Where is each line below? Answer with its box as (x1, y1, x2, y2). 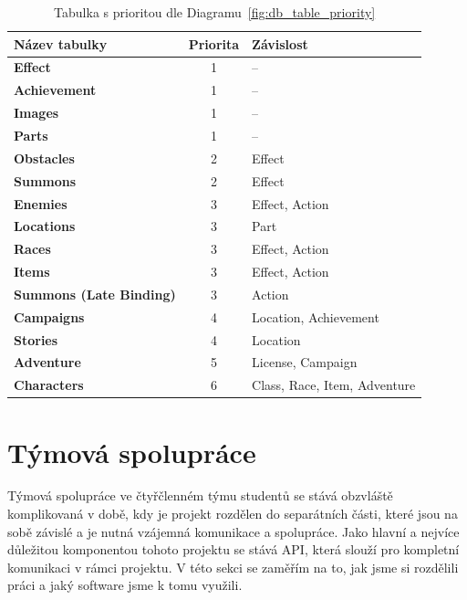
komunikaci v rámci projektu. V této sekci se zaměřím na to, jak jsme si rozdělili (7, 557, 459, 576)
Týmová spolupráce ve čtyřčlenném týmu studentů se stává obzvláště (7, 486, 393, 505)
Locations (14, 216, 76, 236)
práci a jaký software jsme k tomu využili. (7, 575, 243, 595)
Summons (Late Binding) (14, 284, 176, 303)
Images (14, 103, 59, 122)
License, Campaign (252, 353, 358, 372)
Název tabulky (14, 34, 108, 53)
